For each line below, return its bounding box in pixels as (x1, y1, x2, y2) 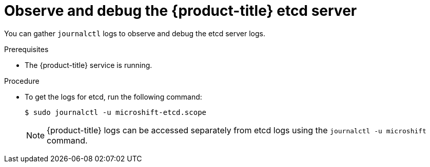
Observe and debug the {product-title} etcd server (4, 2, 357, 19)
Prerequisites (4, 44, 49, 54)
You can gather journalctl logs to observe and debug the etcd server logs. (4, 29, 265, 38)
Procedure (4, 76, 40, 85)
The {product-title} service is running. (25, 60, 152, 69)
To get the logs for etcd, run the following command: (25, 92, 202, 101)
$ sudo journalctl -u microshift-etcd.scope (25, 108, 207, 116)
